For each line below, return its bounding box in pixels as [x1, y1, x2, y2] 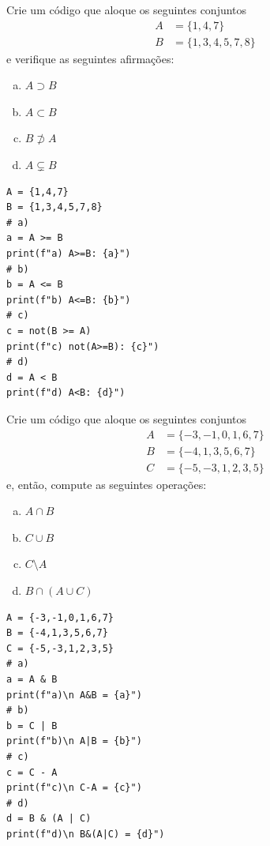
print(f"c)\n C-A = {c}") [6, 782, 142, 794]
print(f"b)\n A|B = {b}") [6, 735, 142, 747]
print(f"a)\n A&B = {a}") [6, 689, 142, 701]
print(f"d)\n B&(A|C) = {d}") [6, 828, 165, 840]
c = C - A [6, 766, 58, 778]
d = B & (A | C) [6, 813, 92, 825]
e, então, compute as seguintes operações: [6, 476, 207, 492]
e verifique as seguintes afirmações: [6, 50, 174, 66]
